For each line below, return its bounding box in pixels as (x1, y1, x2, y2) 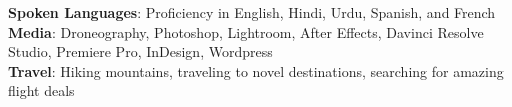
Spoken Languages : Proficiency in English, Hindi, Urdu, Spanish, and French (8, 2, 496, 22)
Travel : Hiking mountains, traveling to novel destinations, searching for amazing (8, 60, 504, 81)
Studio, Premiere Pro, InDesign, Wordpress (8, 41, 273, 62)
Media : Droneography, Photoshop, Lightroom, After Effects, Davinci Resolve (8, 21, 484, 42)
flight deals (8, 80, 75, 101)
